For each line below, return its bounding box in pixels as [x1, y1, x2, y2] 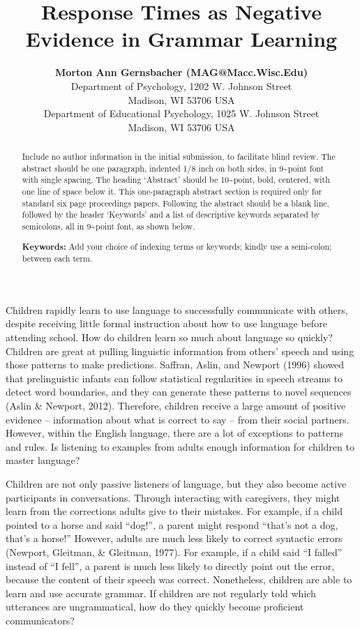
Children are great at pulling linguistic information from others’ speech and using [6, 343, 354, 358]
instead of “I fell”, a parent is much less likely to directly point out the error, [6, 558, 335, 573]
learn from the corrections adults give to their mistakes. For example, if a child [6, 504, 343, 518]
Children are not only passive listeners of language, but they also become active [6, 477, 347, 490]
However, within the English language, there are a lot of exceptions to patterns [6, 426, 343, 440]
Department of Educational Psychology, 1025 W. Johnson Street [43, 106, 320, 121]
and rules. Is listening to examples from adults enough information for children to [6, 439, 354, 453]
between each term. [22, 253, 93, 264]
